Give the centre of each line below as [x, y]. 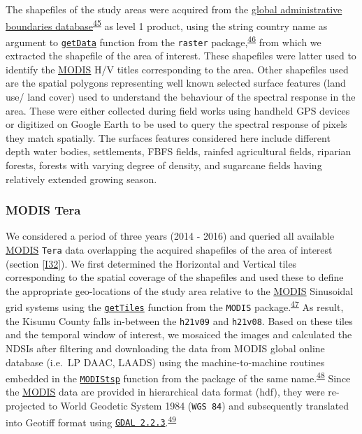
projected [26, 405]
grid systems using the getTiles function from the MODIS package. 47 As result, [175, 306]
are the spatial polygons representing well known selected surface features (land [176, 83]
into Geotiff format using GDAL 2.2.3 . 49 [91, 421]
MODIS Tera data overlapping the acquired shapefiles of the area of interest [169, 249]
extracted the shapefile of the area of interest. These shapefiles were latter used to [181, 56]
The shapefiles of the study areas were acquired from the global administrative [174, 9]
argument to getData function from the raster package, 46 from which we [164, 41]
